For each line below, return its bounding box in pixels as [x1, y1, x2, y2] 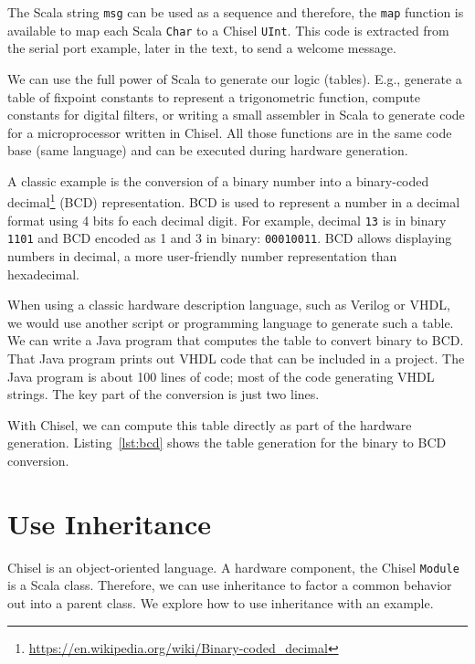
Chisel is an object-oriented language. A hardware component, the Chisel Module [7, 557, 459, 576]
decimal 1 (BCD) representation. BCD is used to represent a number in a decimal [7, 190, 460, 212]
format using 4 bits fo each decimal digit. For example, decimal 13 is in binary [7, 210, 447, 229]
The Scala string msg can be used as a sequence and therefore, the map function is [7, 3, 464, 21]
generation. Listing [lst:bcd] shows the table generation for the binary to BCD [7, 433, 447, 452]
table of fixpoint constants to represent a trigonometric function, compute [7, 87, 420, 106]
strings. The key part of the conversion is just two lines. [7, 385, 320, 404]
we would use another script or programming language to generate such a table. [7, 312, 454, 332]
